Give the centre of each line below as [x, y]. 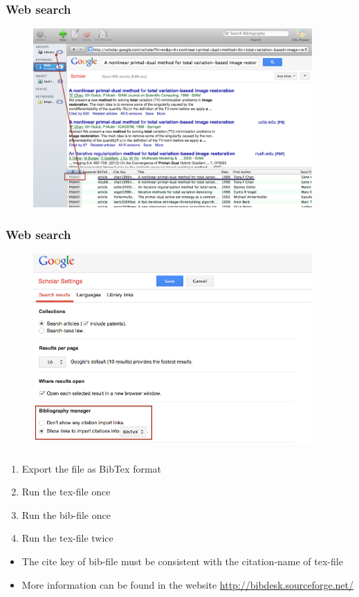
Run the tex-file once [66, 492]
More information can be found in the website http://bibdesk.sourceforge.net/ [187, 584]
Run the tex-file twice [67, 538]
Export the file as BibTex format [92, 468]
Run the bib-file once [66, 514]
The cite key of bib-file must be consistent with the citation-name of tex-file [182, 561]
